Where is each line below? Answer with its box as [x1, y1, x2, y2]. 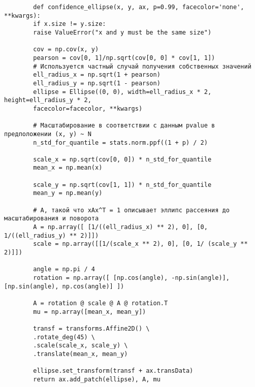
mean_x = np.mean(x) [33, 164, 103, 172]
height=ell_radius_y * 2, [4, 96, 91, 104]
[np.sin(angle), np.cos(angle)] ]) [4, 282, 124, 290]
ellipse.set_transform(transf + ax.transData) [33, 367, 194, 375]
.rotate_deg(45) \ [33, 333, 95, 341]
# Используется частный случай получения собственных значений [33, 62, 251, 70]
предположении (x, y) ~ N [4, 130, 91, 138]
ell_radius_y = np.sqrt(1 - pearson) [33, 79, 161, 87]
